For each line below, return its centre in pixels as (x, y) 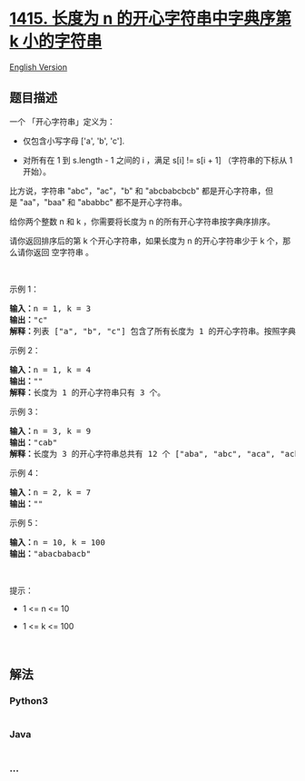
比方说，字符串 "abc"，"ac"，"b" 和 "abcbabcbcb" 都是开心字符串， (138, 191)
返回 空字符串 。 (63, 252)
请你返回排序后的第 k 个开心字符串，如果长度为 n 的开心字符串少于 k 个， (146, 241)
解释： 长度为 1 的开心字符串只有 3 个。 (88, 392)
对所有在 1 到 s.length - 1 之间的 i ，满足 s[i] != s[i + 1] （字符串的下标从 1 (157, 160)
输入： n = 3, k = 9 (50, 431)
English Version (39, 67)
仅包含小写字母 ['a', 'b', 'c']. (74, 141)
